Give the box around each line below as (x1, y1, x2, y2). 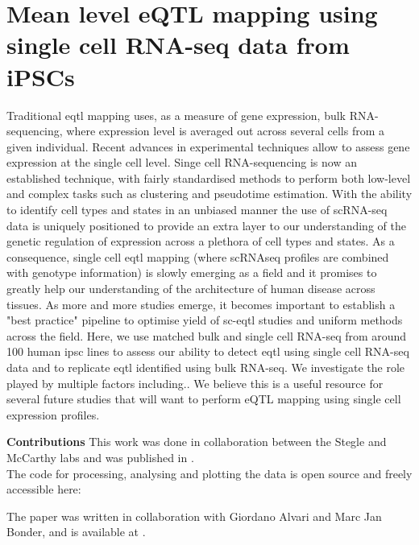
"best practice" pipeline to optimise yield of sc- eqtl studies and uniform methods (6, 312, 403, 328)
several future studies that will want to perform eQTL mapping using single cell (6, 390, 401, 407)
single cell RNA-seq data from (6, 28, 350, 61)
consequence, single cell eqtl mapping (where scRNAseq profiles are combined (6, 248, 389, 265)
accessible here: (6, 481, 81, 498)
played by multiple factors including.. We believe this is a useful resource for (6, 374, 384, 391)
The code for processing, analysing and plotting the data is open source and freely (6, 464, 413, 481)
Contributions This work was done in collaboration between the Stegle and (6, 433, 387, 450)
